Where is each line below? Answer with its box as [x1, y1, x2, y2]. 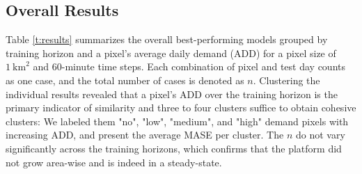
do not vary [295, 127, 345, 142]
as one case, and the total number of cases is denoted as [6, 72, 244, 87]
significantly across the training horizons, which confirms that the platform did [6, 141, 342, 155]
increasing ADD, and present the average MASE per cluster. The [6, 127, 284, 142]
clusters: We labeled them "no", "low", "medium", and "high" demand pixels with [6, 113, 349, 128]
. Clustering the [253, 72, 320, 87]
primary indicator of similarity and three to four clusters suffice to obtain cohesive [6, 100, 356, 115]
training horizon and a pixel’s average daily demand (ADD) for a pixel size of [6, 45, 336, 60]
